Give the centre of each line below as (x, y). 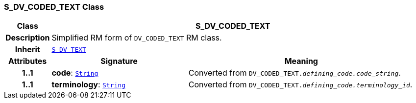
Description (28, 38)
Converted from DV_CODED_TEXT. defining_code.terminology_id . (300, 85)
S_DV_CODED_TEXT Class (54, 7)
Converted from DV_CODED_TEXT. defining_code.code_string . (294, 73)
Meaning (301, 61)
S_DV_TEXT (69, 49)
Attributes (28, 61)
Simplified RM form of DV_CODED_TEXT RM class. (137, 38)
